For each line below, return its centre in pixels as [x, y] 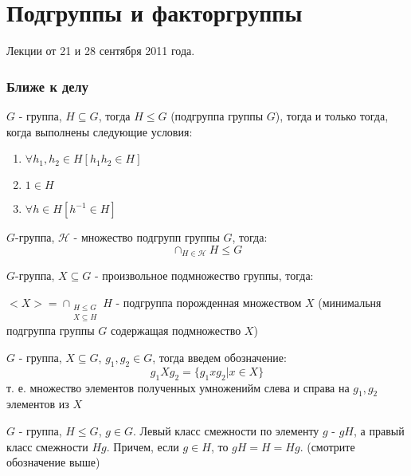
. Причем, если [143, 446]
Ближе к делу [47, 86]
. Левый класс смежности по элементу [226, 430]
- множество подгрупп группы [147, 237]
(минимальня [350, 302]
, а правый [379, 430]
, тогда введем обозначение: [219, 357]
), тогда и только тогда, [332, 115]
